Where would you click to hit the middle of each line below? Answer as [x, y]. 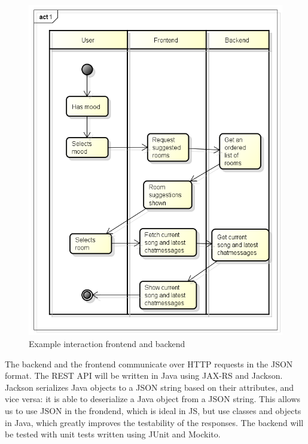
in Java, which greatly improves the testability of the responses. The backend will [154, 422]
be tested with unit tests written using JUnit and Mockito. [113, 434]
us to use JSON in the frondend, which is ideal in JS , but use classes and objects [153, 410]
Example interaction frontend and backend [107, 343]
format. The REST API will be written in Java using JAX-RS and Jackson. [144, 375]
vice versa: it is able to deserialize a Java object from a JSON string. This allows [153, 399]
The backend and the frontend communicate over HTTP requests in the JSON [149, 364]
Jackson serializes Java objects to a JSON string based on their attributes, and [150, 387]
